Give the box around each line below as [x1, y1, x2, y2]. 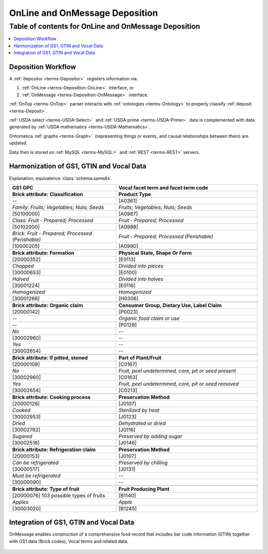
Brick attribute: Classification [12, 191, 83, 198]
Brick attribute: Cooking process [12, 394, 91, 401]
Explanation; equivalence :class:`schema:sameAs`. [9, 175, 113, 181]
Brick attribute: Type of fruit [12, 485, 79, 492]
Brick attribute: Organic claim [12, 302, 83, 309]
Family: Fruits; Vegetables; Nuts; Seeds [12, 204, 104, 210]
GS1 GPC [12, 184, 34, 191]
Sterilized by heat [118, 407, 160, 414]
